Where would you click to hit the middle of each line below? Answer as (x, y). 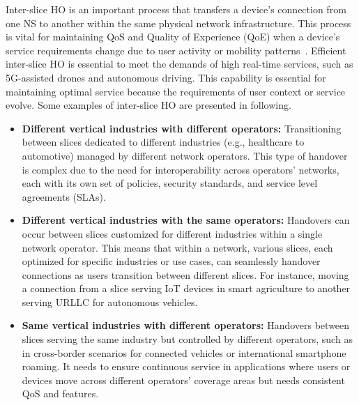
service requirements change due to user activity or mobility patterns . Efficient (176, 50)
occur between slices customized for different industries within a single (172, 233)
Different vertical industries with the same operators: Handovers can (186, 220)
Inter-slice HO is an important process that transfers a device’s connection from (176, 9)
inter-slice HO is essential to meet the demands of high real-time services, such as (179, 64)
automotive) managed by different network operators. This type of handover (185, 155)
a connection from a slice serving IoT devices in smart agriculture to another (186, 288)
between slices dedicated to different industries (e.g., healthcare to (163, 142)
